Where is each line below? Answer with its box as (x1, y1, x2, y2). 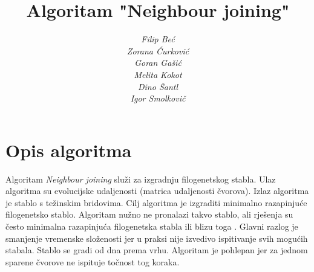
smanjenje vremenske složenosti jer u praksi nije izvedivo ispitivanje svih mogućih (5, 232, 308, 244)
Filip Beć (141, 33, 175, 45)
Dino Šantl (137, 80, 178, 92)
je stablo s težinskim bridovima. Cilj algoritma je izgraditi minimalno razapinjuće (5, 196, 307, 209)
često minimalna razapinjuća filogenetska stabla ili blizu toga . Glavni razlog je (5, 220, 298, 232)
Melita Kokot (134, 68, 182, 80)
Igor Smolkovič (130, 92, 186, 105)
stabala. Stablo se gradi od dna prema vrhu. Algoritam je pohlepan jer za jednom (5, 244, 308, 256)
